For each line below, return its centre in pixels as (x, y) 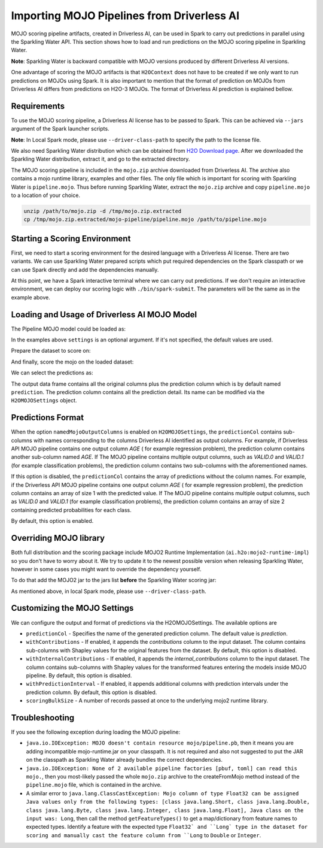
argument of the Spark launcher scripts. (60, 129)
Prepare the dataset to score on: (51, 351)
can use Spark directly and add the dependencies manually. (85, 269)
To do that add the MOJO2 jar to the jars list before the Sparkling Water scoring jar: (114, 580)
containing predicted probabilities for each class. (71, 510)
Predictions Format (47, 418)
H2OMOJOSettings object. (44, 401)
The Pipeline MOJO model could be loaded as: (68, 329)
